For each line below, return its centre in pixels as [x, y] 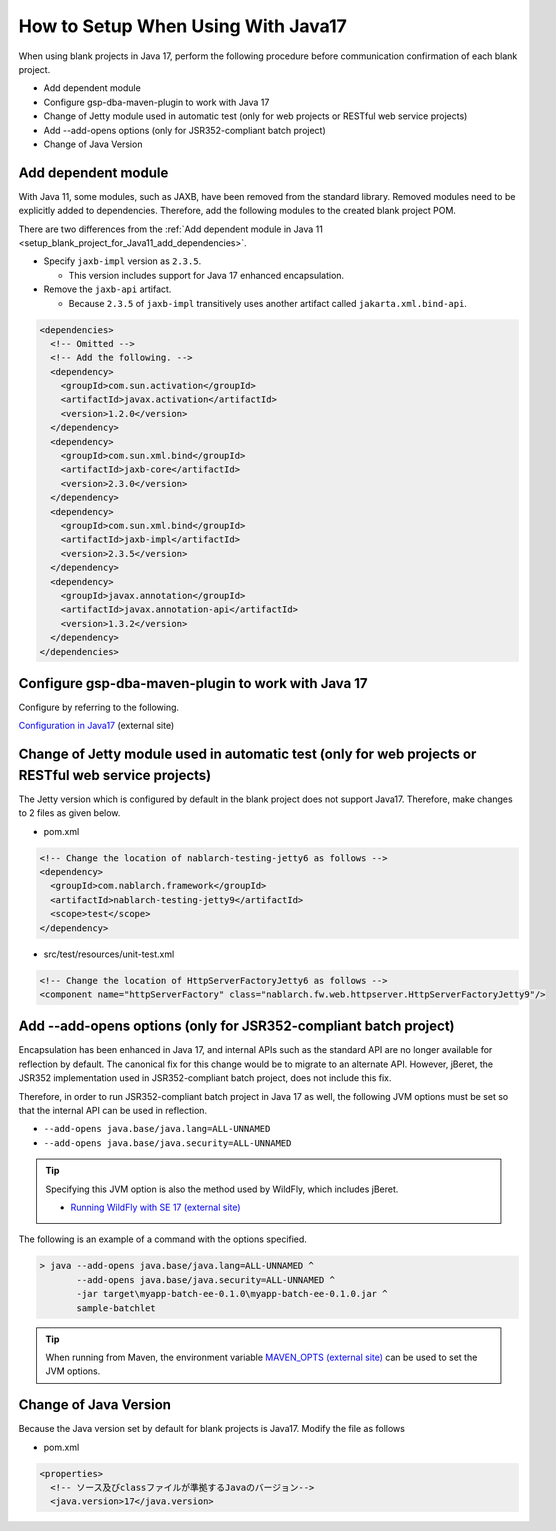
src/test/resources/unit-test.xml [109, 954]
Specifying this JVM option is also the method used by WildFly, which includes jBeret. [222, 1189]
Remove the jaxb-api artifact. [107, 289]
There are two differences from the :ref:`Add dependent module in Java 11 [171, 229]
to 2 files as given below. [69, 813]
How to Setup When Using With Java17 [182, 26]
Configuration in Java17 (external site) [96, 726]
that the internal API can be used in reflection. [113, 1111]
